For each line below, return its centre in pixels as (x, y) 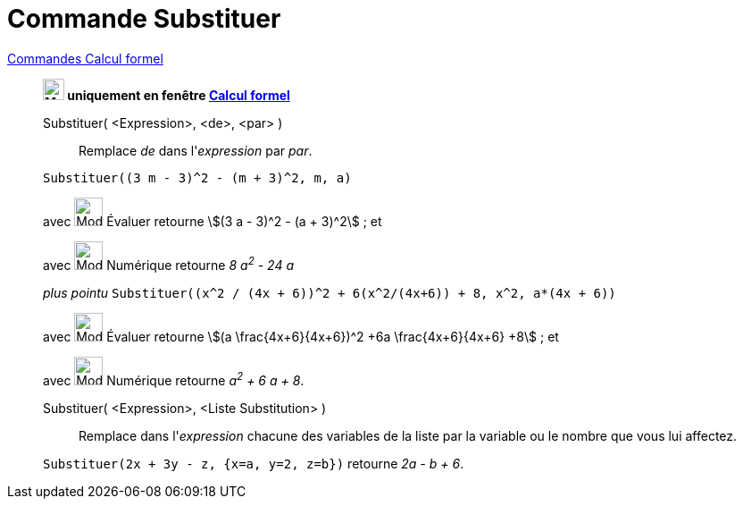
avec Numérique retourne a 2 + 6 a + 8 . (174, 379)
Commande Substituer (144, 19)
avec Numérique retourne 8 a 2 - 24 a (169, 264)
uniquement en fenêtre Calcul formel (179, 95)
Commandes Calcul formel (85, 58)
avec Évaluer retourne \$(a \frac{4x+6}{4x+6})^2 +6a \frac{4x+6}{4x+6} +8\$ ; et (301, 336)
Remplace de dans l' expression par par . (196, 150)
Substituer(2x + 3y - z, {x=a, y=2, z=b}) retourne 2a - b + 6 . (254, 463)
